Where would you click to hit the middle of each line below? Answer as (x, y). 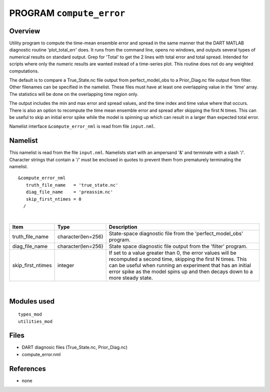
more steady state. (131, 278)
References (27, 369)
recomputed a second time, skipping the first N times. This (178, 259)
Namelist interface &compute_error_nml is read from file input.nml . (82, 126)
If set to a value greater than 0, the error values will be (173, 253)
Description (123, 227)
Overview (25, 31)
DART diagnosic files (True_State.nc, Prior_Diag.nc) (74, 348)
